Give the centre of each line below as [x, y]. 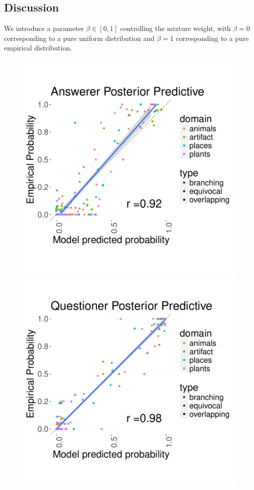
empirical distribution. [38, 48]
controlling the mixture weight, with [176, 28]
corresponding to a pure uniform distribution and [79, 38]
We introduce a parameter [44, 28]
